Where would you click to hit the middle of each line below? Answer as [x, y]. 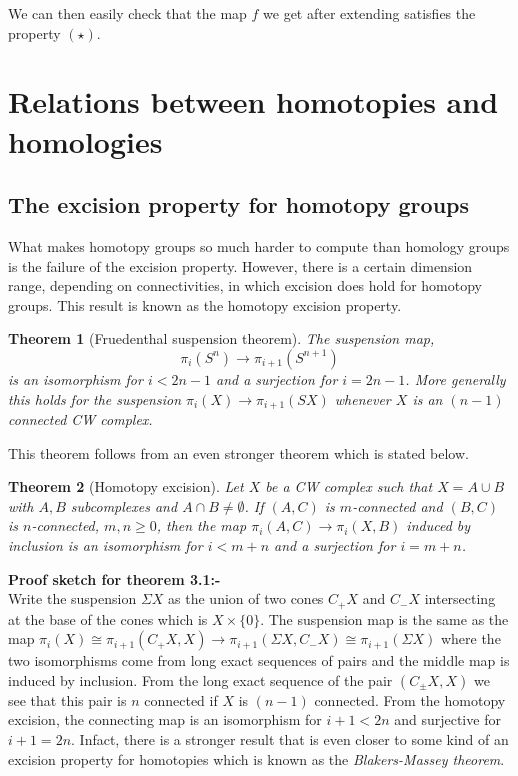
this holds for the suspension [95, 398]
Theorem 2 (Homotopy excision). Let [126, 486]
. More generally [455, 378]
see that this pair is [67, 699]
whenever [362, 398]
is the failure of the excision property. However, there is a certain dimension [240, 265]
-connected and [397, 505]
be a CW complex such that [349, 486]
